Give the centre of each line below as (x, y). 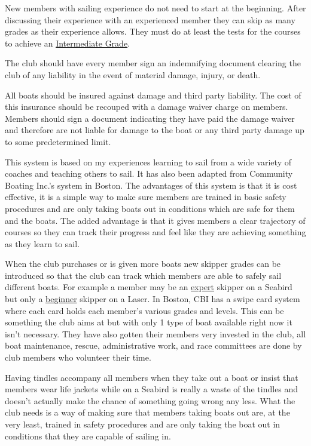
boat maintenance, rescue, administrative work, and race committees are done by (153, 345)
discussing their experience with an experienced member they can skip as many (150, 19)
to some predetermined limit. (58, 141)
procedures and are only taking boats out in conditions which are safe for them (150, 208)
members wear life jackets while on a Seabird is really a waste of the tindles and (152, 389)
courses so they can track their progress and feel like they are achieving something (155, 232)
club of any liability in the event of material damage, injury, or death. (133, 74)
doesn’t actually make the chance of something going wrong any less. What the (150, 400)
